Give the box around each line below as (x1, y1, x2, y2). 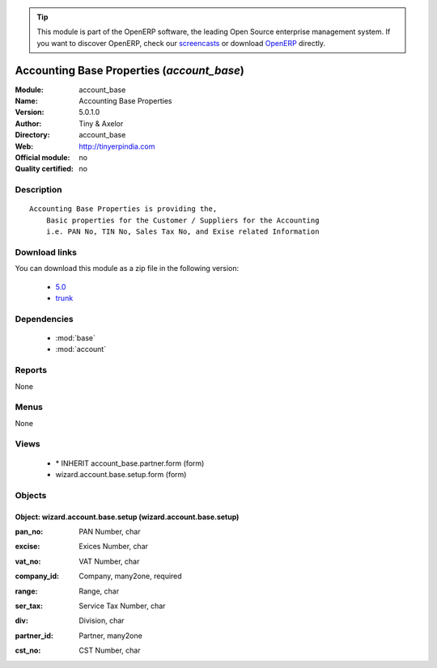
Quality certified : (15, 164, 74, 174)
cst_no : (15, 645, 41, 655)
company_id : (15, 571, 60, 581)
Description (15, 184, 62, 196)
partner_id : (15, 631, 54, 641)
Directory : (15, 130, 50, 140)
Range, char (78, 586, 120, 596)
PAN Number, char (78, 526, 141, 536)
